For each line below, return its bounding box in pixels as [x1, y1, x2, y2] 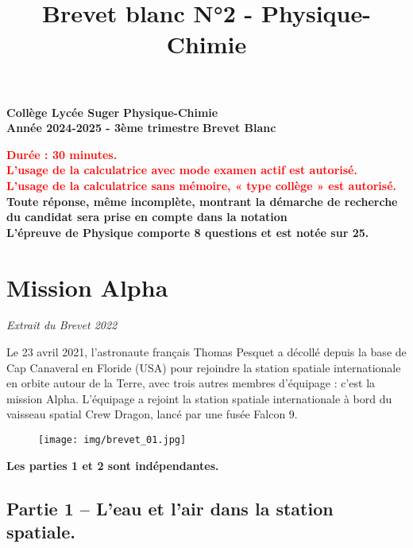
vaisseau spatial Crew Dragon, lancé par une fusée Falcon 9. [6, 406, 298, 422]
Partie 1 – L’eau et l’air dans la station [6, 496, 334, 520]
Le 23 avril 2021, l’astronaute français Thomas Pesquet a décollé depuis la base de [6, 344, 407, 360]
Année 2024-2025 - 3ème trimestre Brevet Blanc [6, 119, 276, 136]
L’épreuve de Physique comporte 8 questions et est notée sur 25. [6, 223, 369, 240]
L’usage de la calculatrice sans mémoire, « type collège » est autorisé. [6, 177, 397, 193]
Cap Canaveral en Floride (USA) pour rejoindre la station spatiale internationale [6, 359, 401, 375]
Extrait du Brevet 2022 [6, 317, 118, 333]
